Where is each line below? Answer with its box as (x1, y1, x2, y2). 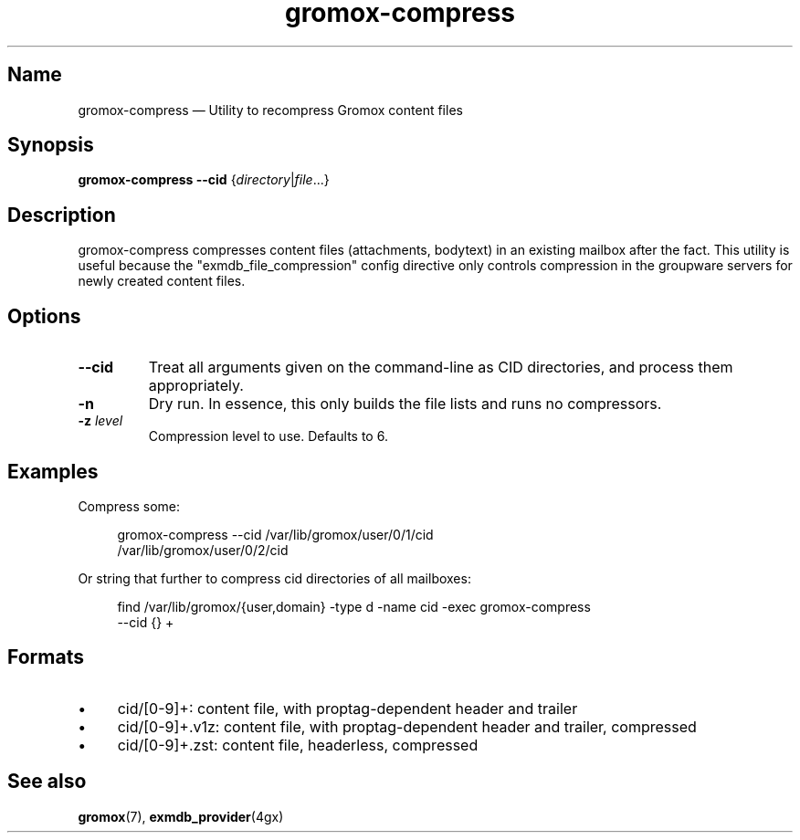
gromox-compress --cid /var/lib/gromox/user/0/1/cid (117, 526, 434, 542)
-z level (78, 413, 123, 429)
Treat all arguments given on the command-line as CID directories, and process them (148, 358, 733, 377)
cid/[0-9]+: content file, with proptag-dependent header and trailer (117, 698, 578, 718)
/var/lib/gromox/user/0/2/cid (117, 541, 289, 558)
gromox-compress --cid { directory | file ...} (78, 172, 330, 188)
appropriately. (148, 376, 244, 395)
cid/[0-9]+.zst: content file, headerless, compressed (117, 735, 479, 754)
